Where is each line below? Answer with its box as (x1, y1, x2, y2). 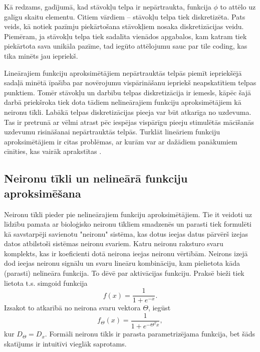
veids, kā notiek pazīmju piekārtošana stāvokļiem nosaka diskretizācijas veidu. (4, 21, 244, 32)
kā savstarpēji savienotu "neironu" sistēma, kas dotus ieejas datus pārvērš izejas (4, 228, 248, 239)
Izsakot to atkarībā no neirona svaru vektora (4, 302, 141, 313)
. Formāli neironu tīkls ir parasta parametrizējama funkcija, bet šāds (45, 328, 255, 339)
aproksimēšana (4, 185, 81, 201)
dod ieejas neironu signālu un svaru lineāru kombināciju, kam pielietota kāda (4, 258, 240, 268)
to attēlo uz (220, 2, 256, 12)
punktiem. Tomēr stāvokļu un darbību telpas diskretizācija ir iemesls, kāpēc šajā (4, 87, 251, 97)
